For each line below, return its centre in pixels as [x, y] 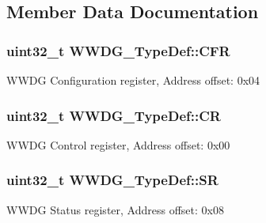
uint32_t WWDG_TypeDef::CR [114, 115]
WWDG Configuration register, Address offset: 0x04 [133, 80]
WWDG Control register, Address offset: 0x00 [118, 144]
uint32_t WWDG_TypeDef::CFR [118, 50]
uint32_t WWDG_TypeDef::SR [112, 180]
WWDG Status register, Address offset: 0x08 [115, 209]
